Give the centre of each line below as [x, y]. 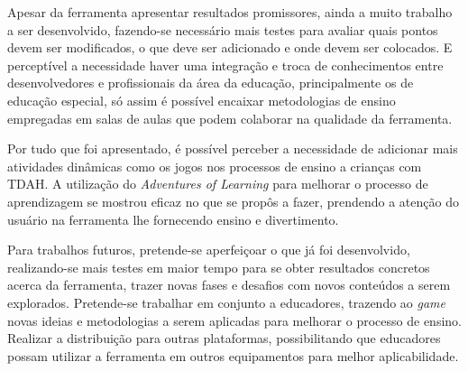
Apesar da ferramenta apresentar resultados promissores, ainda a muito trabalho [230, 12]
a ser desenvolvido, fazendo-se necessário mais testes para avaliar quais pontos [223, 29]
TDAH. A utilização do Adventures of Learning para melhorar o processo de [218, 184]
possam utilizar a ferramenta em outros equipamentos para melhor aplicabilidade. [233, 355]
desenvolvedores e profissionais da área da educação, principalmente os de [211, 83]
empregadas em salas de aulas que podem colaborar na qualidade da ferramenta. [230, 118]
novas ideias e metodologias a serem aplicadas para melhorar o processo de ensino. [234, 320]
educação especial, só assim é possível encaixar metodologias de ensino [202, 100]
